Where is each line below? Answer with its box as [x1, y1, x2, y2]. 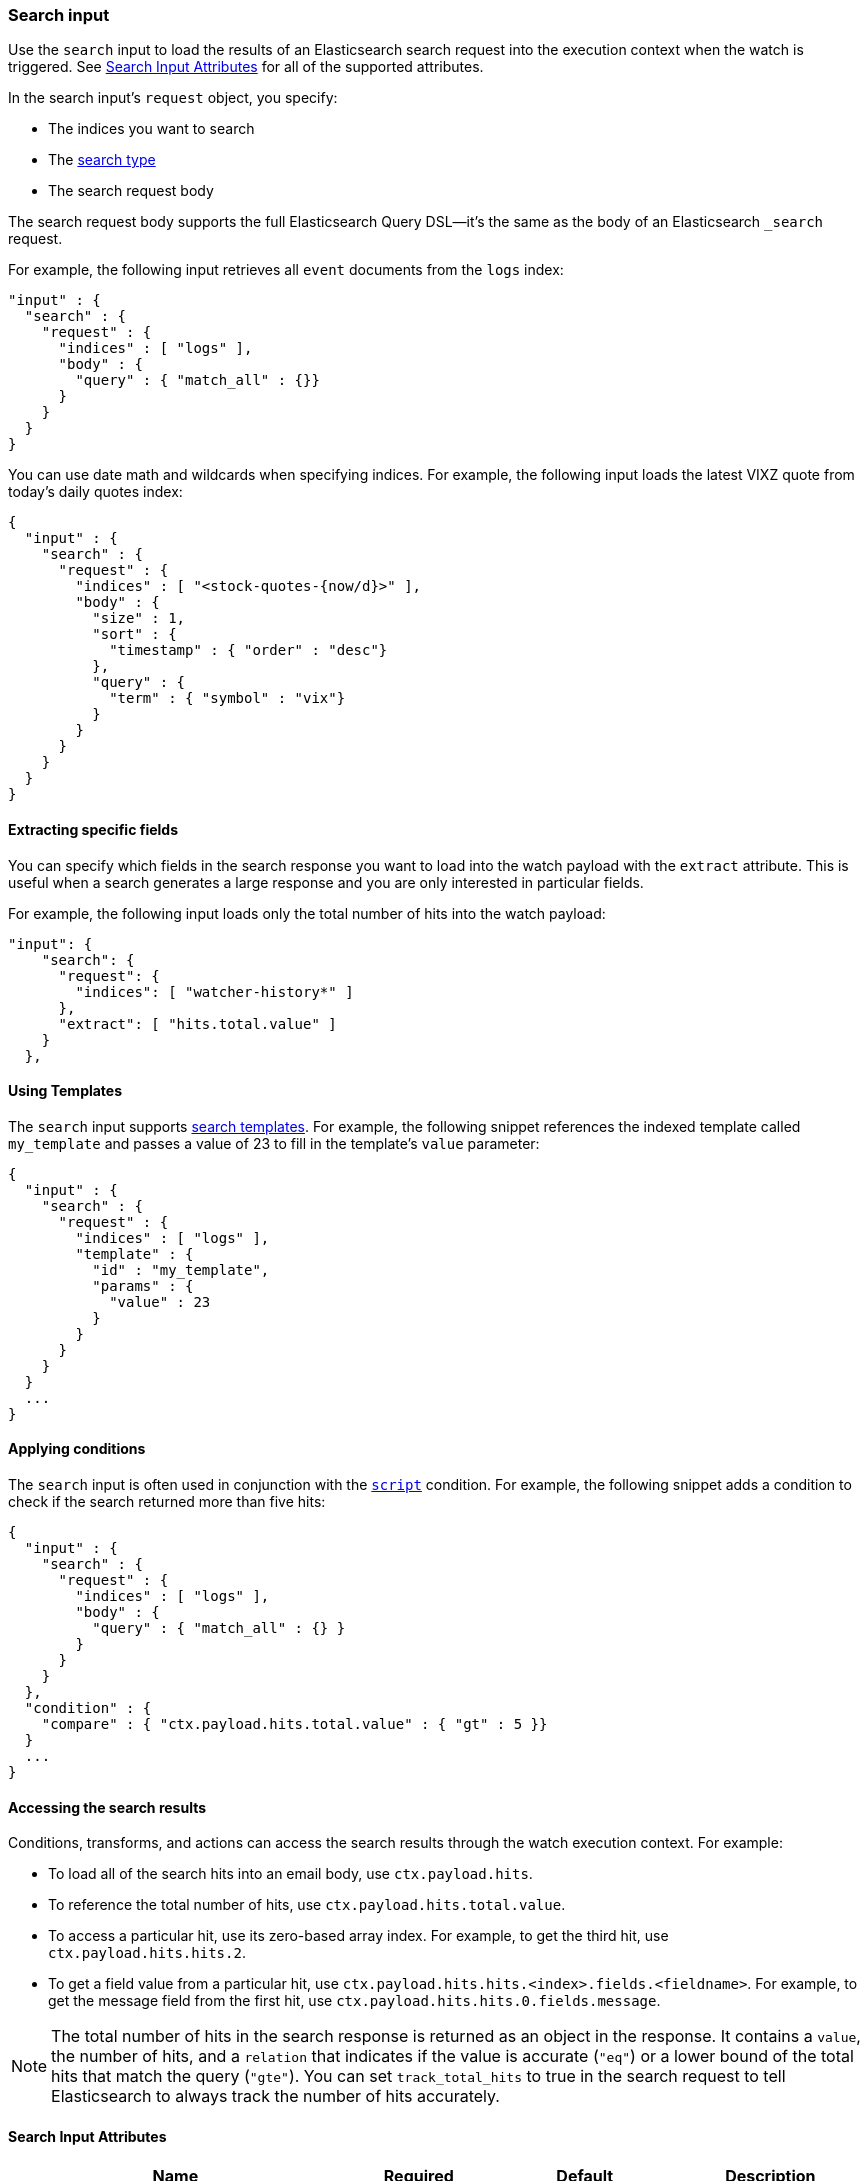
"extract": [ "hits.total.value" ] [58, 1015, 337, 1032]
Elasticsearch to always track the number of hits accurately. [51, 2086, 500, 2107]
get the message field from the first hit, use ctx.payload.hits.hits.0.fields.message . [48, 1992, 661, 2010]
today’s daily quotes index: [8, 483, 183, 501]
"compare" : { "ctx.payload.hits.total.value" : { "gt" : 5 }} [41, 1716, 548, 1733]
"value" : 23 [109, 1293, 211, 1310]
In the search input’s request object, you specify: [8, 89, 338, 107]
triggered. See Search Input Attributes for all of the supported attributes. [8, 58, 484, 76]
